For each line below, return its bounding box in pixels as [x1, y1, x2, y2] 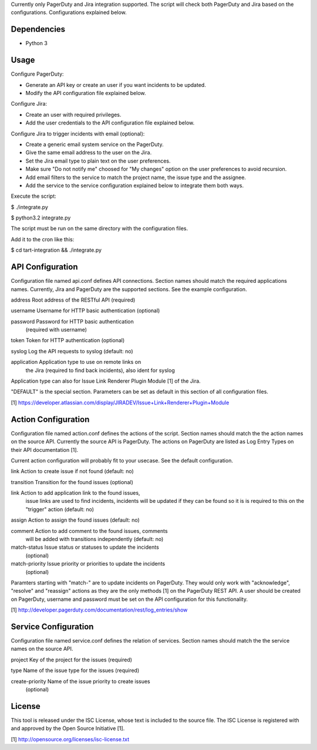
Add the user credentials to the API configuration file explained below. [25, 119, 195, 126]
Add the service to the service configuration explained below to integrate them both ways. [25, 182, 244, 189]
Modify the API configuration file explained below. [25, 89, 146, 96]
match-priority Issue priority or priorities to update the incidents [11, 560, 166, 567]
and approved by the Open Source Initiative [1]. [11, 725, 125, 732]
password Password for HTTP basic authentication [11, 317, 134, 325]
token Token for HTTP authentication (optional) [11, 337, 125, 344]
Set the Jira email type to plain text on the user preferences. [25, 157, 171, 164]
